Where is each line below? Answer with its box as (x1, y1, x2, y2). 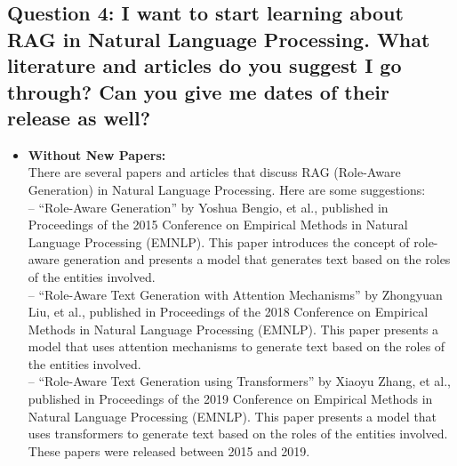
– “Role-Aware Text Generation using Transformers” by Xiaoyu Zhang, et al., (28, 372, 451, 390)
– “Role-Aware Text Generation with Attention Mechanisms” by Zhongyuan (28, 285, 443, 303)
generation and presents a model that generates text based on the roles (63, 250, 451, 269)
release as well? (7, 103, 151, 131)
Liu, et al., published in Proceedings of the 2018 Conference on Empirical (28, 302, 429, 321)
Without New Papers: (28, 145, 166, 164)
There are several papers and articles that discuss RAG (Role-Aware (28, 163, 401, 181)
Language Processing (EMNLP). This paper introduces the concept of (28, 232, 410, 251)
